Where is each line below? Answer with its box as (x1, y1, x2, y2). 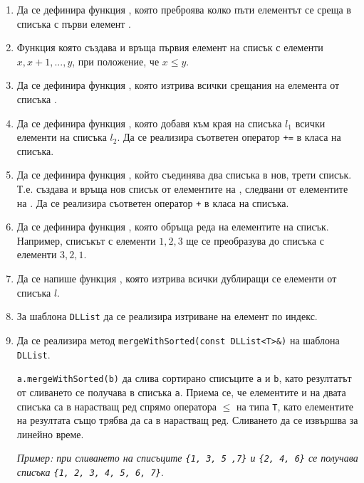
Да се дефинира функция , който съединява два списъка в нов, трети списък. (16, 167, 352, 182)
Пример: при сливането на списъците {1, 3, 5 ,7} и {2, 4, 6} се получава (16, 450, 358, 465)
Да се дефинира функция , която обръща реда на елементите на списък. (16, 219, 329, 234)
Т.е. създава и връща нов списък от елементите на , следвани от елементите (16, 181, 348, 196)
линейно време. (16, 426, 84, 441)
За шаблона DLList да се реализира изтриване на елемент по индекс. (16, 309, 318, 324)
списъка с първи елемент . (16, 16, 131, 31)
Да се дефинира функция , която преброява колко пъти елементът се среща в (16, 2, 351, 16)
